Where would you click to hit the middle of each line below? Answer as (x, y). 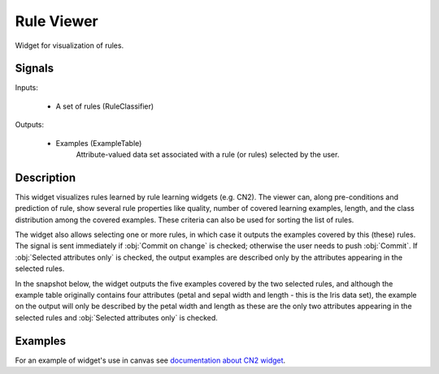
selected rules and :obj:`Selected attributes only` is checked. (117, 317)
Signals (35, 69)
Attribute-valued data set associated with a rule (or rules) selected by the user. (208, 155)
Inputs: (26, 88)
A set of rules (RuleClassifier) (105, 106)
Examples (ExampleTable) (99, 143)
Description (46, 177)
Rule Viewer (57, 21)
